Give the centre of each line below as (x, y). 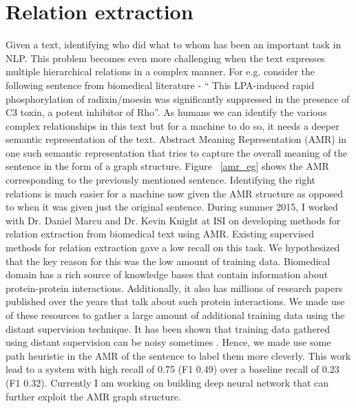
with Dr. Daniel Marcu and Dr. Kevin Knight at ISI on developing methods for (173, 220)
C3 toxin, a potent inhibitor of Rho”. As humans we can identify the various (166, 112)
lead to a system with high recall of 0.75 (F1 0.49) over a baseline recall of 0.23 (172, 369)
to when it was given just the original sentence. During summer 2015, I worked (172, 207)
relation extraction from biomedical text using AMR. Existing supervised (160, 234)
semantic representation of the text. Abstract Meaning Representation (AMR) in (176, 139)
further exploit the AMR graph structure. (93, 396)
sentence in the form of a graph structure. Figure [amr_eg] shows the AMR (167, 166)
